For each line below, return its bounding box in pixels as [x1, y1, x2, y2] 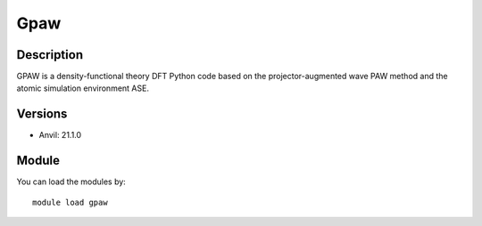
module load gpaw [32, 197, 108, 207]
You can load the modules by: [16, 176, 127, 187]
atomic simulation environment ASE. [16, 83, 149, 93]
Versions [16, 107, 68, 122]
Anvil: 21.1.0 [38, 130, 82, 141]
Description [16, 47, 84, 62]
